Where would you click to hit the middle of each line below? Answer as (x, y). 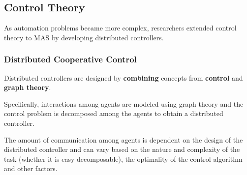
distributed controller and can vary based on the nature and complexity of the (122, 149)
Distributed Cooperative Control (70, 59)
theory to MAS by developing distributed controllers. (84, 37)
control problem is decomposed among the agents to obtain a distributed (114, 113)
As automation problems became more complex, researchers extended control (120, 28)
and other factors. (31, 168)
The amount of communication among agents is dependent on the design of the (123, 139)
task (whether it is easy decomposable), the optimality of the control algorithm (123, 159)
